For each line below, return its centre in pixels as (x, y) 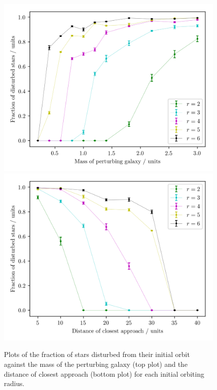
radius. (14, 383)
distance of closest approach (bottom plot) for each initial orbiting (104, 373)
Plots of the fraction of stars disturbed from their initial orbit (97, 354)
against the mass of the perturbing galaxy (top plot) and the (96, 364)
